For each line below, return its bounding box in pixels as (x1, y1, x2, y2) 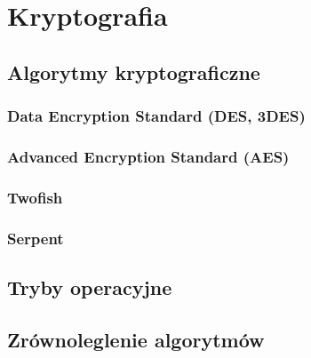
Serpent (7, 227, 64, 249)
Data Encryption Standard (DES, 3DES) (7, 105, 306, 127)
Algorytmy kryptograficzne (7, 58, 260, 85)
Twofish (7, 186, 63, 208)
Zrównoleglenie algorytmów (7, 325, 265, 353)
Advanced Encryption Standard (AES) (7, 145, 290, 167)
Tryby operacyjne (7, 273, 172, 300)
